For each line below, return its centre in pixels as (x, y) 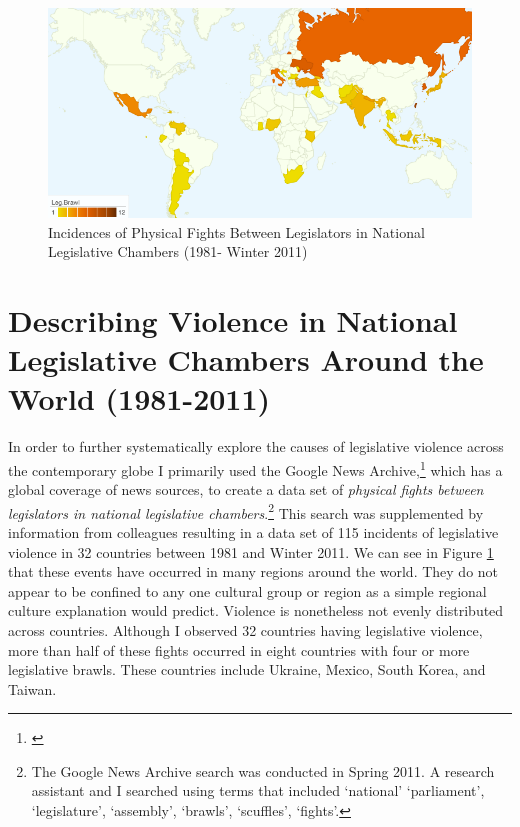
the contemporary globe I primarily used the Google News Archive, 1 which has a (255, 468)
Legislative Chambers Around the (246, 359)
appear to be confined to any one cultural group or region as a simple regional (247, 590)
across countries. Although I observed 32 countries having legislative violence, (245, 629)
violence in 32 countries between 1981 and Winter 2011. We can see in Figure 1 (251, 551)
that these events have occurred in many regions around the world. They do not (253, 571)
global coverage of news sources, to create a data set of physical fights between (246, 489)
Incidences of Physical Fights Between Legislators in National (236, 231)
